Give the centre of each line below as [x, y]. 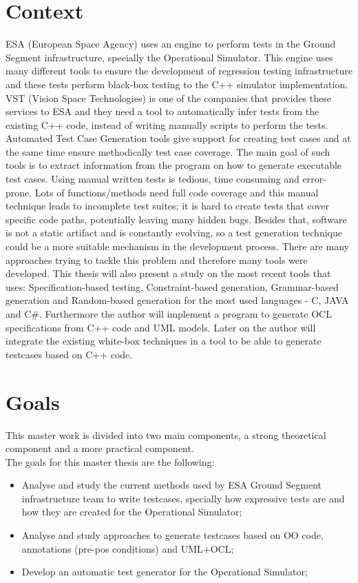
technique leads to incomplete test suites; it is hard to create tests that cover [167, 206]
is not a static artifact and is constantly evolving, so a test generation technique [174, 233]
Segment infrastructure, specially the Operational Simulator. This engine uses [169, 57]
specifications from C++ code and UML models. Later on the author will [161, 327]
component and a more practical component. [100, 448]
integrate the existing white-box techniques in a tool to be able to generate [164, 341]
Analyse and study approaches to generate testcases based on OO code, [172, 535]
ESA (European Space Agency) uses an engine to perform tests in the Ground [171, 44]
